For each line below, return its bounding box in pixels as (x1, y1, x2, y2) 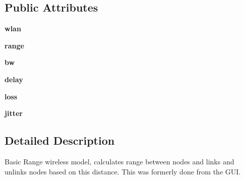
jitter (5, 108, 23, 118)
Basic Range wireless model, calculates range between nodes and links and (5, 156, 234, 166)
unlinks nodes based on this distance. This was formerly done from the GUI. (5, 166, 241, 176)
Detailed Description (5, 133, 115, 148)
